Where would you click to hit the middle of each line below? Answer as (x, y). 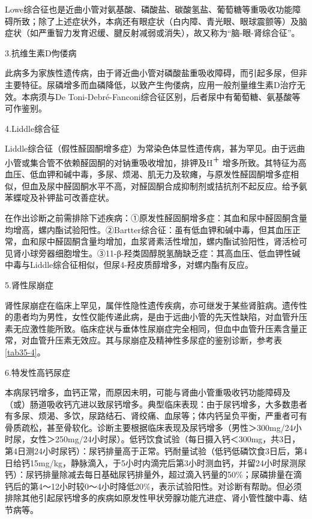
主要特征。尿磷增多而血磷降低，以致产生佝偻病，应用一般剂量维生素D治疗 (151, 84)
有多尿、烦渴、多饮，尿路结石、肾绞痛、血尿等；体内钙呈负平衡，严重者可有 (156, 416)
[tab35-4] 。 (25, 351)
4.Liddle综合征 (32, 128)
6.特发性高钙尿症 (37, 372)
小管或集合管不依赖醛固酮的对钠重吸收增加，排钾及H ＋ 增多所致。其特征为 (151, 161)
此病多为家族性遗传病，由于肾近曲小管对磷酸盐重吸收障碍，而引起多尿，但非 (156, 73)
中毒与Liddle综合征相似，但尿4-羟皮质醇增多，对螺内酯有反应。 (129, 265)
